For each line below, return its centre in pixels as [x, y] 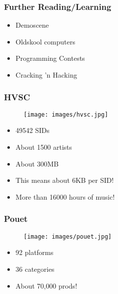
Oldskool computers [45, 41]
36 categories [35, 269]
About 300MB [37, 163]
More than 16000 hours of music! [65, 196]
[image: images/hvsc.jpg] [66, 114]
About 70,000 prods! [46, 285]
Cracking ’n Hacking [46, 75]
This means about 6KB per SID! [65, 180]
